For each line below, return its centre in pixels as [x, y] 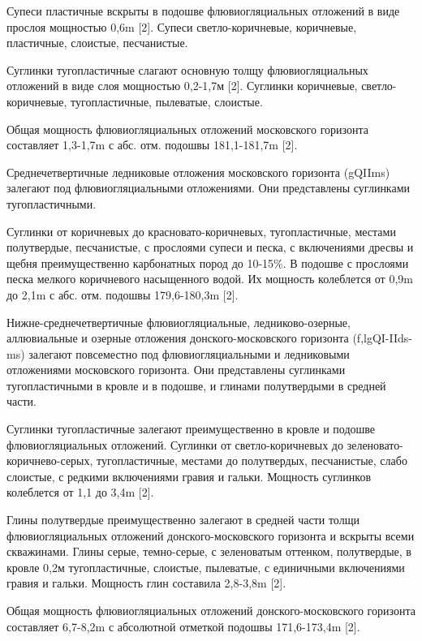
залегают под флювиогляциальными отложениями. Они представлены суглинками [209, 188]
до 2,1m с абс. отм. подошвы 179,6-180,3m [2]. [123, 294]
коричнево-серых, [50, 460]
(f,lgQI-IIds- [382, 338]
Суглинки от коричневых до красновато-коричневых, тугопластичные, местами [201, 231]
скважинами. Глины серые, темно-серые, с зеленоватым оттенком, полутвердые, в [209, 551]
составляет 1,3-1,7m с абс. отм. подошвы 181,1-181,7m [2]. [152, 145]
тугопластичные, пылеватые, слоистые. [167, 101]
